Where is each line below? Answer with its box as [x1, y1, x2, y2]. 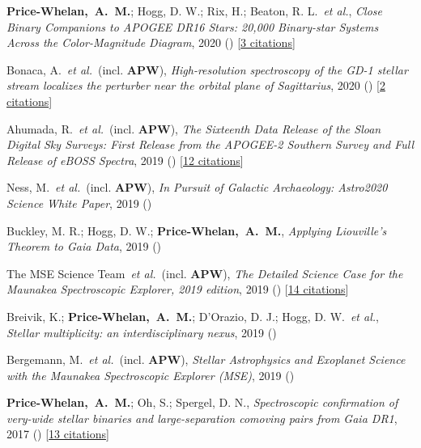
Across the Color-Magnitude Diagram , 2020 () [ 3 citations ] [6, 34, 296, 51]
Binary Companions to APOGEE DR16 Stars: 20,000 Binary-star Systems [6, 18, 379, 35]
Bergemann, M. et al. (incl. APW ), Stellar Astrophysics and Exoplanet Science [6, 351, 406, 368]
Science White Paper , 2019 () [6, 194, 152, 211]
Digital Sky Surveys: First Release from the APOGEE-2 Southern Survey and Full [6, 136, 415, 153]
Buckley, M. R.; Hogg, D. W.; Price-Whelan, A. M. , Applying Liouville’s [6, 222, 387, 239]
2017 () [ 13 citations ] [6, 425, 109, 442]
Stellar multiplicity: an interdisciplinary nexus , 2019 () [6, 323, 277, 340]
